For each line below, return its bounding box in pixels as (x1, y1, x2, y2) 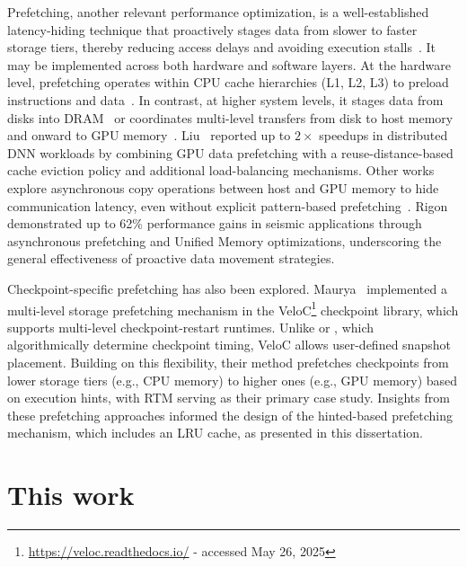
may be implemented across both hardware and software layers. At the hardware (7, 55, 452, 74)
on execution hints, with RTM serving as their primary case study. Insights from (7, 388, 450, 407)
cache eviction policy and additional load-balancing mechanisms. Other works (7, 161, 435, 180)
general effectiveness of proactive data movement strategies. (7, 249, 335, 268)
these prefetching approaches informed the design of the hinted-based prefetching (7, 405, 453, 424)
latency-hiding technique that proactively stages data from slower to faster (7, 20, 418, 39)
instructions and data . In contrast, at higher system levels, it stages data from (7, 90, 444, 109)
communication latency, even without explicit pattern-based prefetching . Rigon (7, 196, 448, 215)
